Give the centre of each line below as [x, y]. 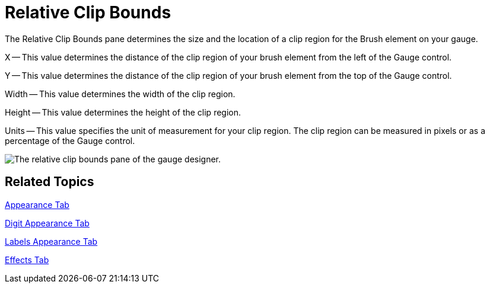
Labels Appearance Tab [51, 241]
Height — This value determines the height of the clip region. [123, 112]
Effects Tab [27, 260]
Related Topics [50, 182]
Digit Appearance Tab [47, 223]
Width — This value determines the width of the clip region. [120, 94]
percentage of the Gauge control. [70, 140]
